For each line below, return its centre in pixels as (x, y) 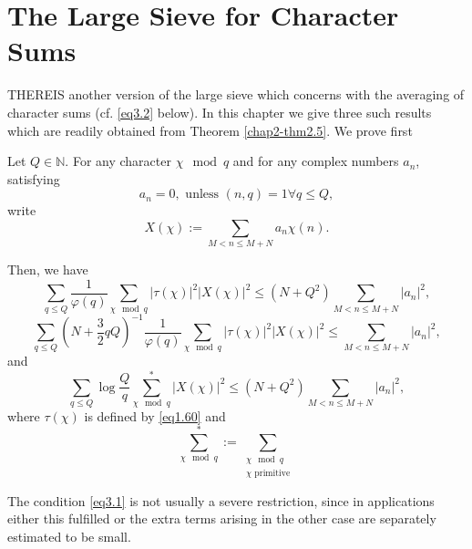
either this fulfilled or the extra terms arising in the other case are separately (222, 518)
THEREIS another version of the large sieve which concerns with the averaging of (236, 94)
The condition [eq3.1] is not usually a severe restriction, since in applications (221, 500)
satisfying (34, 178)
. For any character (118, 161)
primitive (272, 473)
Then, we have (48, 269)
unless (202, 195)
